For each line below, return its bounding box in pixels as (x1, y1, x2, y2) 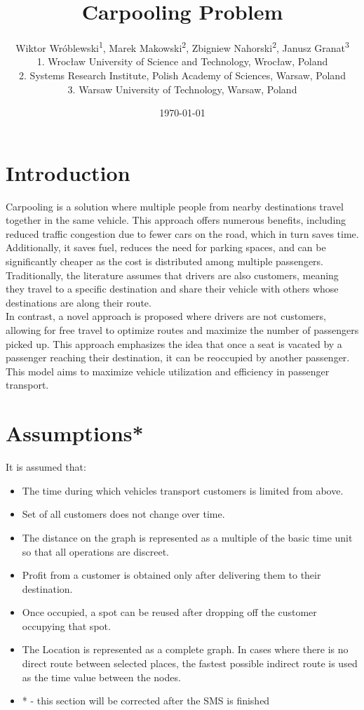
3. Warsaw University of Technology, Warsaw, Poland (67, 81, 297, 96)
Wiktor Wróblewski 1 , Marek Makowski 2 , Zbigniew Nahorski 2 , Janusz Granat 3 (15, 39, 349, 55)
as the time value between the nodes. (22, 669, 181, 684)
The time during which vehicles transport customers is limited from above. (22, 483, 344, 497)
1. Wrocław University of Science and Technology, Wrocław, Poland (36, 54, 328, 69)
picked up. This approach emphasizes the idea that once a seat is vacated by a (6, 336, 342, 351)
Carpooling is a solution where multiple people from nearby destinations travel (6, 199, 344, 213)
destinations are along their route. (6, 295, 151, 309)
